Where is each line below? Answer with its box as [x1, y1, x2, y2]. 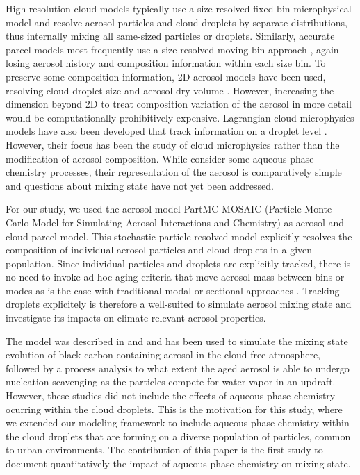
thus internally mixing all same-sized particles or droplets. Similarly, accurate [6, 28, 335, 43]
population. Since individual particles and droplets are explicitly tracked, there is [6, 256, 351, 270]
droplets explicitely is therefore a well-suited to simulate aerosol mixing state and [6, 297, 352, 311]
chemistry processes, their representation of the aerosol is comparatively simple [6, 165, 342, 179]
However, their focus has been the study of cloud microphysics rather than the [6, 137, 340, 151]
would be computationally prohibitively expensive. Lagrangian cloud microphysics [6, 110, 354, 124]
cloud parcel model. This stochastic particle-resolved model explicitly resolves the [6, 228, 352, 243]
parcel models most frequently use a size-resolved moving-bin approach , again [6, 42, 339, 56]
